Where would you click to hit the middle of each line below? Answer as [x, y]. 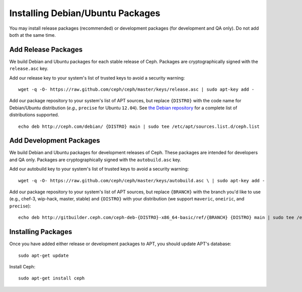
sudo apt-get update [44, 255]
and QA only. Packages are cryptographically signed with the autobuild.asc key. [95, 160]
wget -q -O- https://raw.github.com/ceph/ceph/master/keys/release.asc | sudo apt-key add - [136, 90]
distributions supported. [34, 115]
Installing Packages [41, 232]
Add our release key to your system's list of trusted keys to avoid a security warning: [97, 78]
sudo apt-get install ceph [52, 278]
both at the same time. [33, 35]
